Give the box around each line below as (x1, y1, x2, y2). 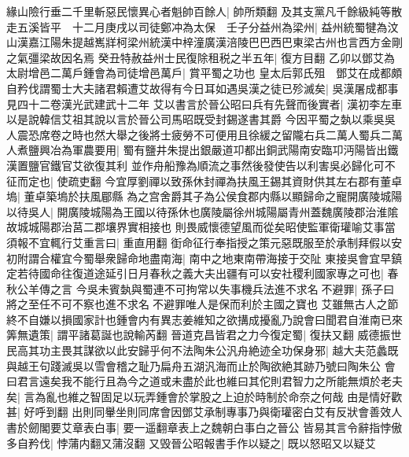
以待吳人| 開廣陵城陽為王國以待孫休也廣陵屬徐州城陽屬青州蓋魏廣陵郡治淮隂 (6, 203, 399, 219)
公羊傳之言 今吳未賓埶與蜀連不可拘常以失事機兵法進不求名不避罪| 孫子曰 (17, 280, 395, 297)
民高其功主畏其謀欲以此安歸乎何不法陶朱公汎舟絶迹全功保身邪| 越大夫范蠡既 (6, 342, 399, 359)
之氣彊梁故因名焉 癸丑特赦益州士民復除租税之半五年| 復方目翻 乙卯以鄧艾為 (6, 49, 395, 65)
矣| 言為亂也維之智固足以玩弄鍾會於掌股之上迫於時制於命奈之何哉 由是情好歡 (6, 388, 403, 404)
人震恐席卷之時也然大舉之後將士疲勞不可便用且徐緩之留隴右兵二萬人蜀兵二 (6, 126, 392, 142)
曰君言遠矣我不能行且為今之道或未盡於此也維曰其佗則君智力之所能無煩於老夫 (6, 373, 403, 389)
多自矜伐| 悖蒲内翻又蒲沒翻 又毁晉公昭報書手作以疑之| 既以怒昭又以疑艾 (6, 434, 376, 451)
